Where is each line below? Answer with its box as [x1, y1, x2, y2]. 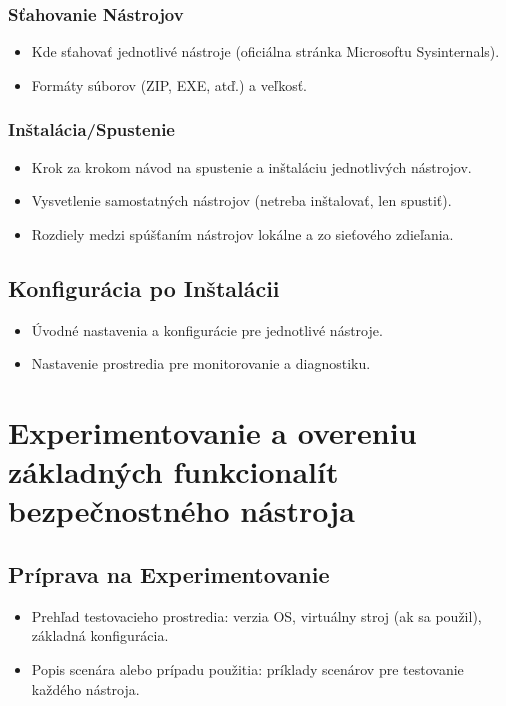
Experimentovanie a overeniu [8, 411, 417, 452]
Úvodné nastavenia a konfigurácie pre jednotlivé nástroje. [31, 319, 383, 340]
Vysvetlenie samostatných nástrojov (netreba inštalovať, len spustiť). [31, 190, 452, 211]
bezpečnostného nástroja [8, 490, 355, 531]
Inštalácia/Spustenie [8, 117, 175, 142]
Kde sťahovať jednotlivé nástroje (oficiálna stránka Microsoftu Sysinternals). [31, 41, 500, 62]
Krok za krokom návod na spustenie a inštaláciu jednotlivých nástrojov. [31, 156, 472, 177]
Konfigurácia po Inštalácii [8, 272, 280, 303]
